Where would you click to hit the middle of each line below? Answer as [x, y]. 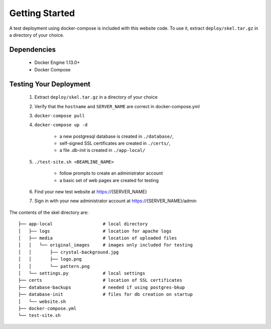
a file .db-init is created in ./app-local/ [102, 150]
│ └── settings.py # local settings [82, 273]
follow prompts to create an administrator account [111, 173]
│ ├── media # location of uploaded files [98, 238]
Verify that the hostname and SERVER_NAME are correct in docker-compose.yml [117, 106]
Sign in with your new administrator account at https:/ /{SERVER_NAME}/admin [115, 201]
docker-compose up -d [61, 125]
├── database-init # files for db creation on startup [106, 295]
